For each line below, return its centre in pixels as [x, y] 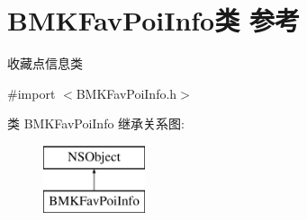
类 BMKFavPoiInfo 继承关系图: [96, 123]
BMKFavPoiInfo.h [126, 93]
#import [32, 93]
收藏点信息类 [45, 63]
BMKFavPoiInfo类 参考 [153, 20]
